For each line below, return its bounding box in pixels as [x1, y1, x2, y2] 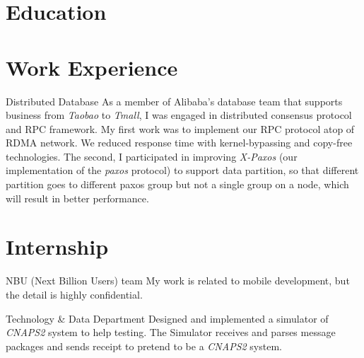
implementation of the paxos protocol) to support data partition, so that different [6, 163, 359, 178]
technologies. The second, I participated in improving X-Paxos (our [6, 149, 298, 163]
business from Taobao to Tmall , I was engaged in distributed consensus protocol [6, 108, 352, 122]
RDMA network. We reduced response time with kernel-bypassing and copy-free [6, 135, 353, 150]
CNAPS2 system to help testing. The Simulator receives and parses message [6, 325, 336, 340]
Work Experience [6, 52, 178, 81]
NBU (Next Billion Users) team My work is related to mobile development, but [6, 273, 350, 288]
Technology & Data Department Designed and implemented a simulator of [6, 311, 329, 325]
